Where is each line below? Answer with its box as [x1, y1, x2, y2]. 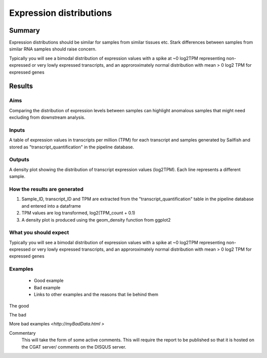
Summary [9, 26, 40, 35]
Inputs [9, 127, 25, 134]
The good [9, 303, 29, 309]
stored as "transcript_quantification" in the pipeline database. [9, 144, 134, 150]
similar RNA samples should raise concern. [9, 46, 96, 52]
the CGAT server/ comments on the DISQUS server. [21, 344, 127, 350]
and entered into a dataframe [21, 203, 81, 209]
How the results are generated [9, 186, 84, 192]
